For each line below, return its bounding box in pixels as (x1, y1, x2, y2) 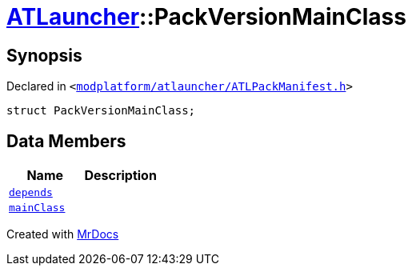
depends (9, 186, 53, 199)
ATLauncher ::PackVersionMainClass (6, 3, 406, 30)
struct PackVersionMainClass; (6, 104, 196, 118)
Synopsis (6, 45, 82, 66)
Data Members (6, 130, 126, 151)
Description (84, 167, 157, 184)
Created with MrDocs (6, 227, 119, 242)
